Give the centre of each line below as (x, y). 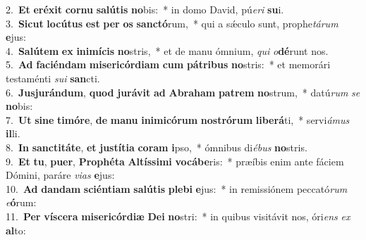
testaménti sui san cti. (53, 78)
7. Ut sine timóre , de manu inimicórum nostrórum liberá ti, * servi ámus (178, 119)
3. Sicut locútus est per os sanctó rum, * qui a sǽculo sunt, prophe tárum (172, 23)
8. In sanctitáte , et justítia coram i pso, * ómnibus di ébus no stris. (157, 147)
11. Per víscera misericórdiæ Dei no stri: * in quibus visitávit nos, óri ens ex (178, 216)
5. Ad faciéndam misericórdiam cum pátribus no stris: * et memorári (168, 64)
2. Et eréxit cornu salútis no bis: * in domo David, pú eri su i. (145, 9)
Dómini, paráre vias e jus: (60, 175)
